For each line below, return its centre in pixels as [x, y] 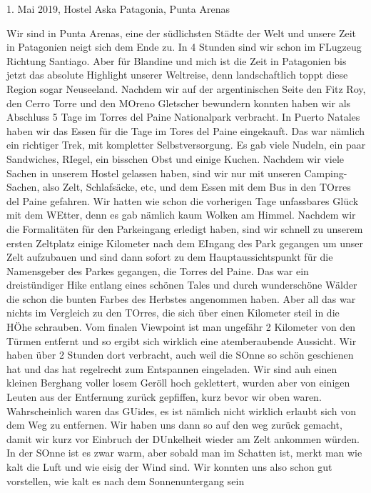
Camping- [326, 173]
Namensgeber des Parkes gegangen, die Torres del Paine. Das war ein [158, 270]
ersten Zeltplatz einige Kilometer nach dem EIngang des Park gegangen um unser [185, 243]
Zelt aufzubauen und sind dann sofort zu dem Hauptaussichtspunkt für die [170, 257]
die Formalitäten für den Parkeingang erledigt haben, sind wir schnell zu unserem [185, 228]
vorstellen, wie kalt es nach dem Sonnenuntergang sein [126, 480]
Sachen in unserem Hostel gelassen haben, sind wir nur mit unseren [154, 173]
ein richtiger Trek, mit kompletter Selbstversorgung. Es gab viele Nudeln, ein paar [186, 145]
